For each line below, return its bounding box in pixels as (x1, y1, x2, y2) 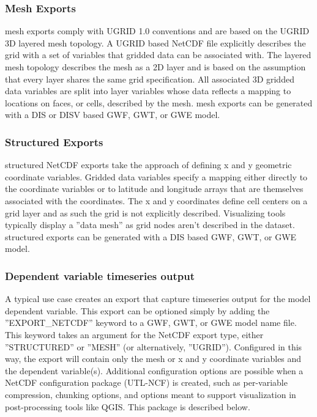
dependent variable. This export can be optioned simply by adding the (5, 304, 270, 317)
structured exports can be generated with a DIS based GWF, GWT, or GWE (5, 230, 297, 243)
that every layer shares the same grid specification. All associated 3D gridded (5, 72, 294, 85)
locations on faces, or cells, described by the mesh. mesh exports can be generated (5, 96, 313, 109)
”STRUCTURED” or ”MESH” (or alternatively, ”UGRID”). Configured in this (5, 340, 302, 353)
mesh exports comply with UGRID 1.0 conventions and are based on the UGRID (5, 24, 310, 37)
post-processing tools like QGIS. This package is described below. (5, 400, 250, 413)
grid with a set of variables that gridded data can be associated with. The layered (5, 48, 311, 61)
